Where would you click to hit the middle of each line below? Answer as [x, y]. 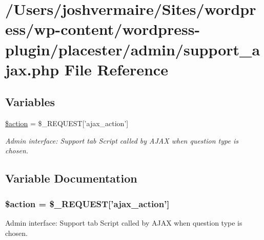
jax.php [32, 69]
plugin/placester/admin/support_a [133, 49]
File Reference [116, 69]
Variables [30, 102]
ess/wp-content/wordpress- [103, 29]
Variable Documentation [71, 178]
